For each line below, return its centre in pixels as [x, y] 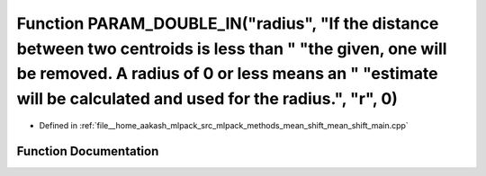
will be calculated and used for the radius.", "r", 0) [207, 99]
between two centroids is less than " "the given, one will [232, 48]
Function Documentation [88, 151]
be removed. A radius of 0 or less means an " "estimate [227, 74]
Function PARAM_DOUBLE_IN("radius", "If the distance [228, 23]
